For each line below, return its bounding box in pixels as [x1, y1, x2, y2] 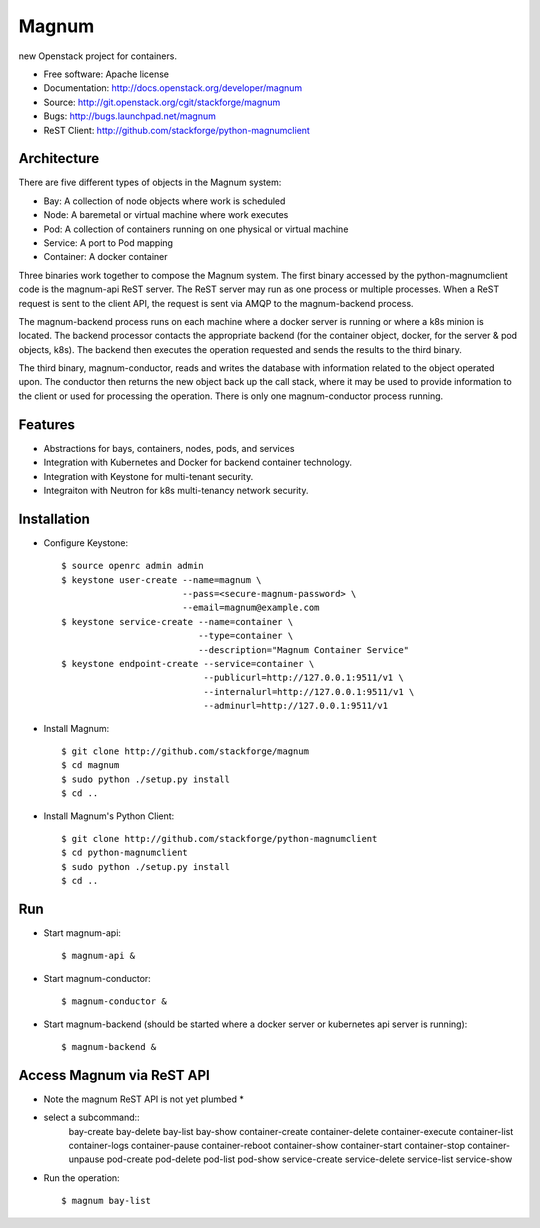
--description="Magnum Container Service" [198, 644, 410, 655]
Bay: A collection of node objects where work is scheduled [43, 195, 286, 207]
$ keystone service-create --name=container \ [61, 616, 294, 627]
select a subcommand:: [43, 1111, 140, 1124]
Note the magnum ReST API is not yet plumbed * [43, 1093, 244, 1105]
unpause [68, 1153, 105, 1165]
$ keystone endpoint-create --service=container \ [61, 658, 315, 669]
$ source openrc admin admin [61, 560, 204, 572]
